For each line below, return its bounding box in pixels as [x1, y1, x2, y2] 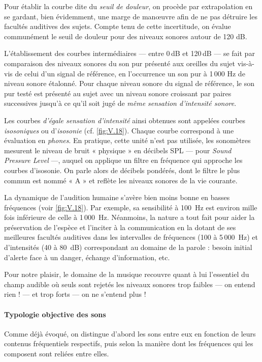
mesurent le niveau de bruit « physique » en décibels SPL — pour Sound [4, 145, 232, 155]
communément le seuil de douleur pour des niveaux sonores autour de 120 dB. [4, 31, 247, 41]
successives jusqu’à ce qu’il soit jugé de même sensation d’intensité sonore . [4, 98, 237, 108]
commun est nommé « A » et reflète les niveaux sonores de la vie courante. [4, 175, 238, 185]
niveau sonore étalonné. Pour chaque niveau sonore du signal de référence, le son [4, 78, 255, 89]
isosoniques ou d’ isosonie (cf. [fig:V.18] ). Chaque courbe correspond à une [4, 125, 234, 135]
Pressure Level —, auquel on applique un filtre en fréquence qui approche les [4, 155, 243, 165]
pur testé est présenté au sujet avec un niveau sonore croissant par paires [4, 88, 232, 98]
